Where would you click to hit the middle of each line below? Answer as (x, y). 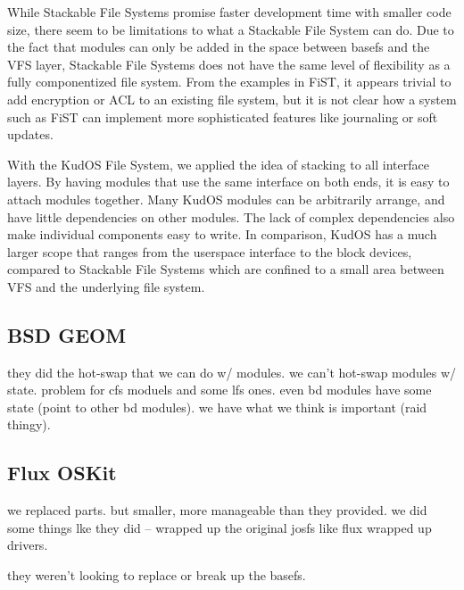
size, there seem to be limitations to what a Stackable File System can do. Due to (231, 29)
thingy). (29, 424)
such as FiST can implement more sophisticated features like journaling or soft (223, 116)
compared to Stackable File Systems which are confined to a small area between (226, 269)
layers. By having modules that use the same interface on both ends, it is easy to (228, 182)
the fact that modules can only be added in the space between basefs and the (219, 47)
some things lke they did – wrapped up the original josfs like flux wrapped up (220, 527)
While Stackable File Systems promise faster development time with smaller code (229, 12)
